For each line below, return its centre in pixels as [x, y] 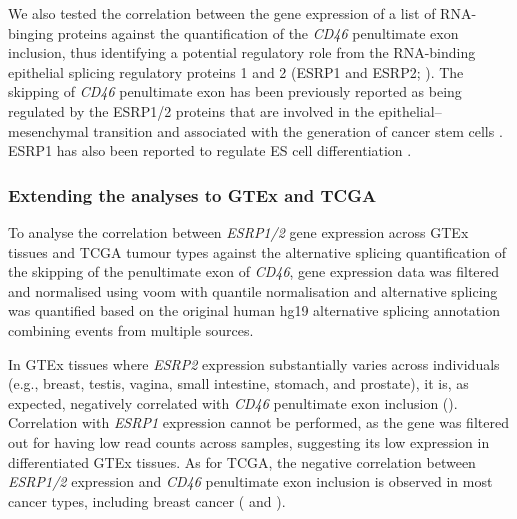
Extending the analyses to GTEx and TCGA [192, 194]
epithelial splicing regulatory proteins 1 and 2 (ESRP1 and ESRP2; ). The [236, 71]
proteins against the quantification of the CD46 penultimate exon [258, 32]
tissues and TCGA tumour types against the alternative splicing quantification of [257, 251]
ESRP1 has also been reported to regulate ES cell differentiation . [210, 150]
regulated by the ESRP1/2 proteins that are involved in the [191, 110]
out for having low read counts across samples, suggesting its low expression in [249, 441]
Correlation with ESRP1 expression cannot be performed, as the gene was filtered [258, 422]
